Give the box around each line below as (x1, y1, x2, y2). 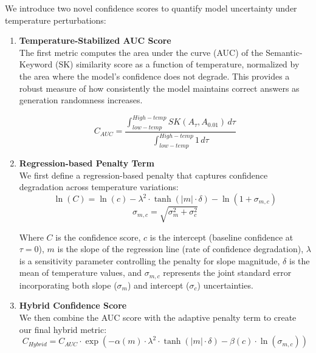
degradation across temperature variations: (19, 180, 179, 193)
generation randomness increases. (19, 94, 143, 106)
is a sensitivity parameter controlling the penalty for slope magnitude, (19, 254, 280, 267)
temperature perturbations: (5, 13, 106, 26)
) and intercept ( (128, 278, 190, 291)
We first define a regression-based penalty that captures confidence (19, 168, 268, 181)
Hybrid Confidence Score (19, 299, 127, 312)
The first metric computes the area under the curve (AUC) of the (19, 46, 263, 58)
